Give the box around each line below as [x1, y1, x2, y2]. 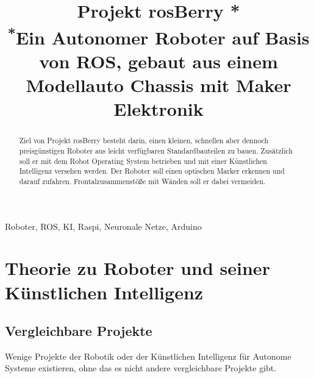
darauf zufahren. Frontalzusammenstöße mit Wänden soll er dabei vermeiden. [19, 176, 266, 186]
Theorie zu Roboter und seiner [5, 255, 270, 280]
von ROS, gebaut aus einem [39, 48, 278, 73]
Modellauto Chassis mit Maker [26, 73, 291, 98]
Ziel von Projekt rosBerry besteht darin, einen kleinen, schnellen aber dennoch [19, 135, 269, 146]
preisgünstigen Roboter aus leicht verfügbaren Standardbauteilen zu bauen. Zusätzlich [19, 145, 293, 155]
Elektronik [113, 96, 204, 121]
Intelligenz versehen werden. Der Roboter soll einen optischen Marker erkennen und [19, 166, 285, 176]
